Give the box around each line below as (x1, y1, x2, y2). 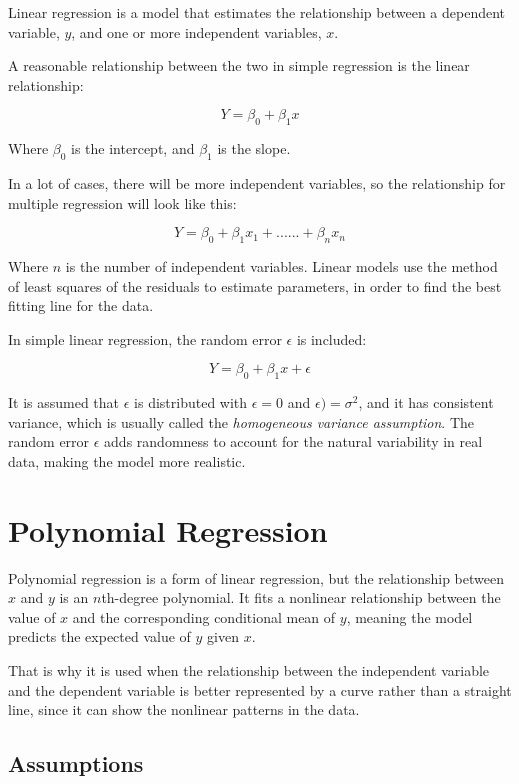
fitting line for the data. (8, 295, 154, 316)
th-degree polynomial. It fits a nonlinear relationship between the (101, 587, 501, 608)
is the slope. (217, 138, 291, 159)
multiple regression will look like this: (8, 192, 237, 213)
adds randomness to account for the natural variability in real (104, 431, 483, 452)
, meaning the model (346, 606, 473, 627)
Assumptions (8, 748, 144, 779)
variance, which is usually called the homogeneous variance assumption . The (8, 411, 475, 432)
